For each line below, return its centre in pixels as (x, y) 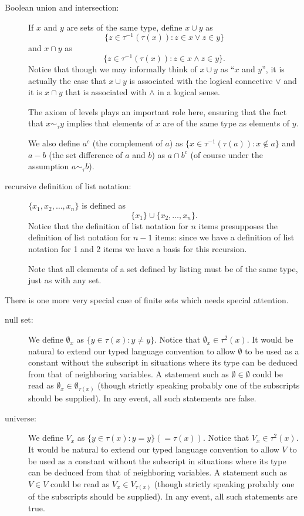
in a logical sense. (189, 92)
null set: (19, 319)
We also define (54, 143)
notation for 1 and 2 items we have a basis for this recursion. (138, 249)
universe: (21, 418)
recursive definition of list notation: (68, 185)
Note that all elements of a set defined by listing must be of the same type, (163, 268)
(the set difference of (86, 154)
